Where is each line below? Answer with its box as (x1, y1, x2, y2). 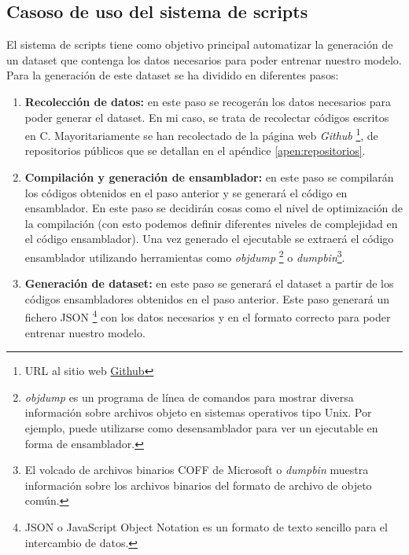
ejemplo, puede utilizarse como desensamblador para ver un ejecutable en (24, 420, 378, 436)
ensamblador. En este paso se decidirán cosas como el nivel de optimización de (24, 200, 403, 216)
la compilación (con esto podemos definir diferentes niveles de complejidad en (24, 215, 398, 231)
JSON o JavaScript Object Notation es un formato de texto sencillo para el (24, 519, 388, 535)
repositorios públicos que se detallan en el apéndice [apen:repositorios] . (24, 142, 366, 159)
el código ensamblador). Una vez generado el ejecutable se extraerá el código (24, 230, 394, 247)
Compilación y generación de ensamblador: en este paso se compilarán (24, 169, 394, 186)
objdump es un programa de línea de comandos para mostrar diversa (24, 388, 354, 405)
